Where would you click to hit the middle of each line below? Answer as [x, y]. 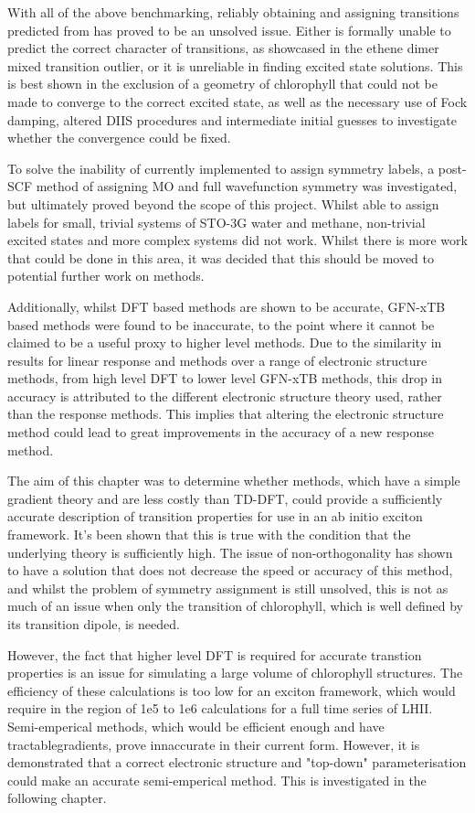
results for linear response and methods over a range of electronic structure [217, 360]
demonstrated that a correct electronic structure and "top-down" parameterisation [237, 762]
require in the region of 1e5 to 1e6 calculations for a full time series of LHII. [220, 708]
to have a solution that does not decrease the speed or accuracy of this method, [230, 570]
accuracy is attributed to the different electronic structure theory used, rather [225, 396]
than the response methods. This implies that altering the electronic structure [226, 414]
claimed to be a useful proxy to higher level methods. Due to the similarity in [225, 342]
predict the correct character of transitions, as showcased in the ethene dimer [223, 48]
